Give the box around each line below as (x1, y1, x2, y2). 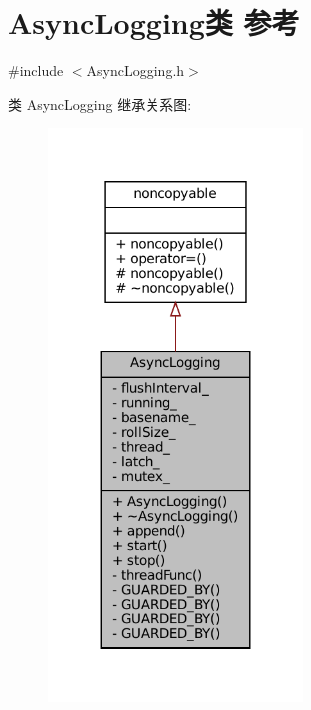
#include (8, 60, 64, 81)
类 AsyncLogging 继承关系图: (8, 93, 192, 114)
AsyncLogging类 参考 (8, 2, 300, 43)
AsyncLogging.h (86, 60, 185, 81)
